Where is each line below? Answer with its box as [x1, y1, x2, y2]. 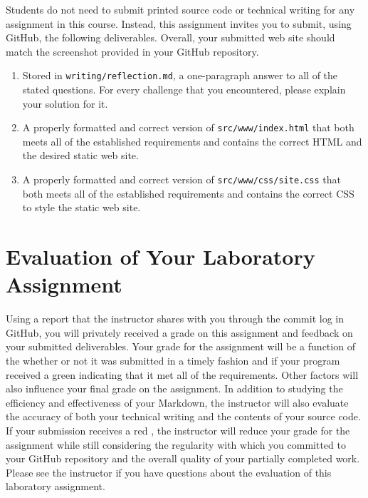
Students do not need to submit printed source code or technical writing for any [6, 2, 355, 16]
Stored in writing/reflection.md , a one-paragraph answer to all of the [22, 68, 338, 83]
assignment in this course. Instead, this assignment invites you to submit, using [6, 16, 352, 31]
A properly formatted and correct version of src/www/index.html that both [22, 120, 354, 135]
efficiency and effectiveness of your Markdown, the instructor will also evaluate [6, 395, 349, 410]
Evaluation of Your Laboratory [6, 242, 315, 271]
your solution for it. [22, 96, 108, 111]
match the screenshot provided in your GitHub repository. [6, 44, 259, 59]
